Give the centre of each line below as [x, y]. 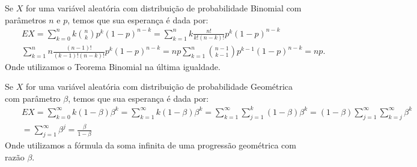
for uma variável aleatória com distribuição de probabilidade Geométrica [159, 86]
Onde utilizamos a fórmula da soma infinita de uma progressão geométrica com [151, 145]
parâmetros [26, 19]
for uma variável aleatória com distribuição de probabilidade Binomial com [163, 8]
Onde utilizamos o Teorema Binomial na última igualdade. [113, 66]
